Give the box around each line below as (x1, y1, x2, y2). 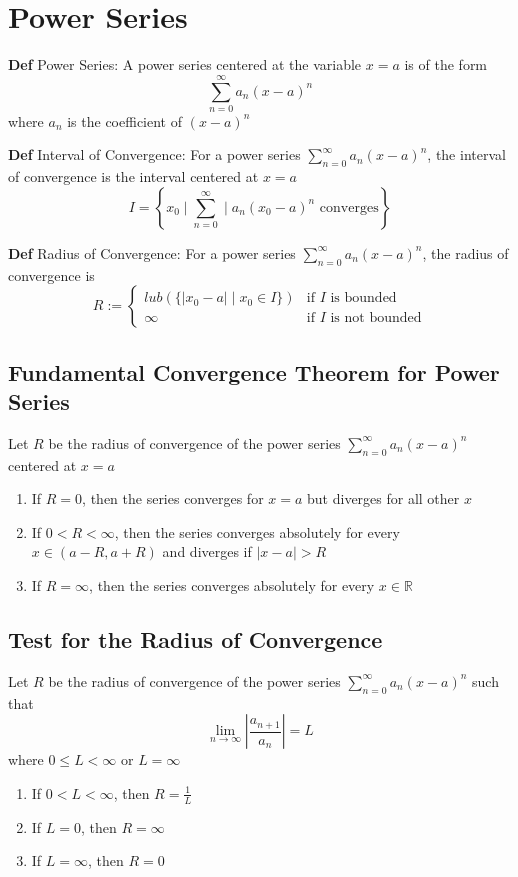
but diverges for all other (307, 488, 460, 509)
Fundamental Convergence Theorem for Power (8, 356, 500, 387)
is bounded (330, 291, 397, 306)
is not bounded (330, 311, 422, 326)
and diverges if (162, 541, 252, 562)
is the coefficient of (67, 110, 182, 131)
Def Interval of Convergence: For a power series (8, 144, 301, 165)
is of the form (404, 54, 488, 75)
